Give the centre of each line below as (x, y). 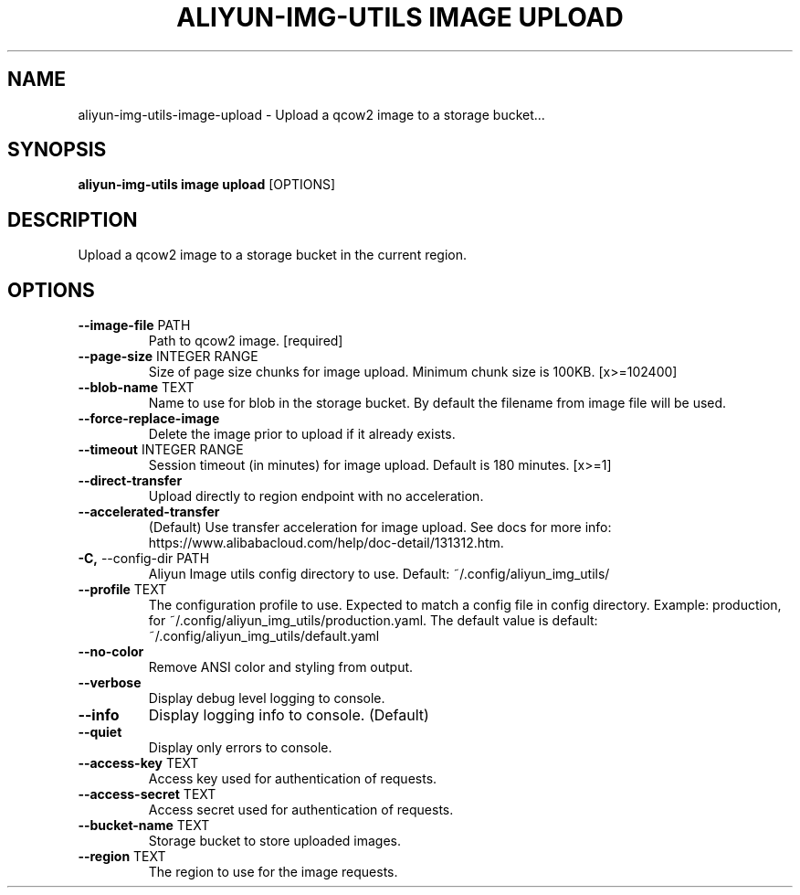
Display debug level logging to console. (267, 698)
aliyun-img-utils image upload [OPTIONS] (207, 185)
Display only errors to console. (240, 748)
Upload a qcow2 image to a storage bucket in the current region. (273, 255)
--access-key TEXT (138, 763)
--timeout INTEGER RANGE (161, 450)
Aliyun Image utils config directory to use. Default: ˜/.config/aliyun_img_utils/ (379, 574)
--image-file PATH (134, 325)
